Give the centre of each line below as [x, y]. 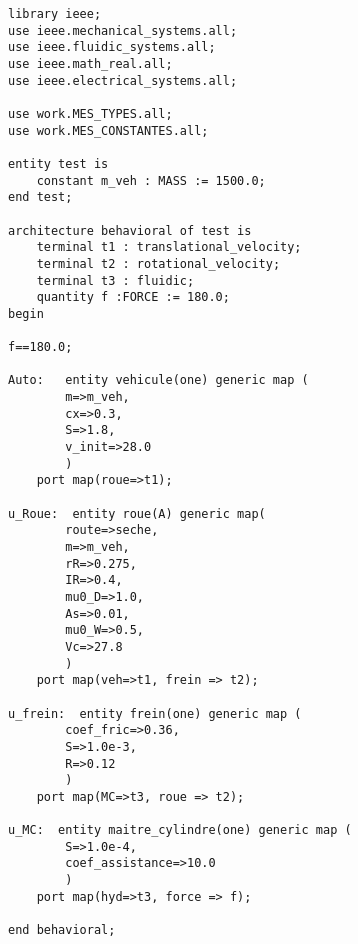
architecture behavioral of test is [130, 230]
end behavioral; [62, 930]
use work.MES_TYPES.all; [90, 113]
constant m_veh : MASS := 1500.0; [151, 180]
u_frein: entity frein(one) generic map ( [155, 713]
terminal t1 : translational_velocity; [169, 247]
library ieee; [55, 14]
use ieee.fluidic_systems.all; [112, 47]
